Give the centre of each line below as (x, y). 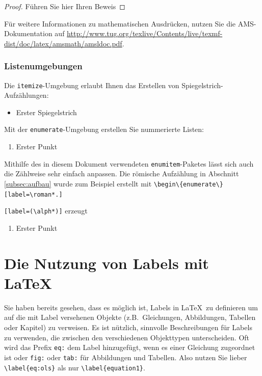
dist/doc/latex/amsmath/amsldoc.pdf (63, 43)
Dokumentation (28, 33)
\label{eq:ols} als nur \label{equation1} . (75, 367)
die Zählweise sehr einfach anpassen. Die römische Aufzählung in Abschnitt (122, 173)
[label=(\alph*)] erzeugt (46, 211)
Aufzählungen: (27, 95)
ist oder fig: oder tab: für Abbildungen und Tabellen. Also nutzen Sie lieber (126, 357)
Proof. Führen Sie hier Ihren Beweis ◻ (65, 6)
